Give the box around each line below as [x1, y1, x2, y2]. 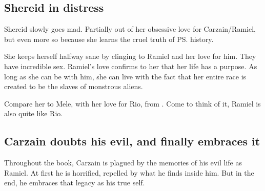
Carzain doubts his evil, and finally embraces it [4, 133, 260, 149]
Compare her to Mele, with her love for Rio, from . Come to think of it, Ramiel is [4, 98, 261, 109]
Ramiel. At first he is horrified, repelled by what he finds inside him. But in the [4, 167, 254, 178]
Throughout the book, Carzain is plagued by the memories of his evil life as [4, 157, 242, 168]
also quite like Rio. [4, 108, 63, 119]
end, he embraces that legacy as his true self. [4, 177, 145, 188]
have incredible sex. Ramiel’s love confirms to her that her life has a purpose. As [4, 60, 257, 71]
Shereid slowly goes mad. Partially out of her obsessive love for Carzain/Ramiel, [4, 24, 256, 34]
